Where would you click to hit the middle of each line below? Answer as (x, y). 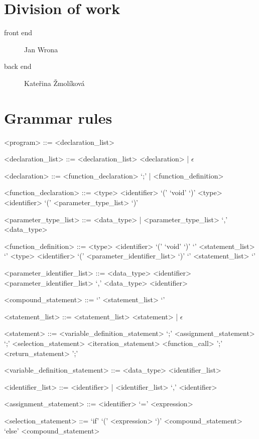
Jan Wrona (41, 49)
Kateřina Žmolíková (54, 83)
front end (18, 32)
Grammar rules (58, 117)
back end (18, 66)
